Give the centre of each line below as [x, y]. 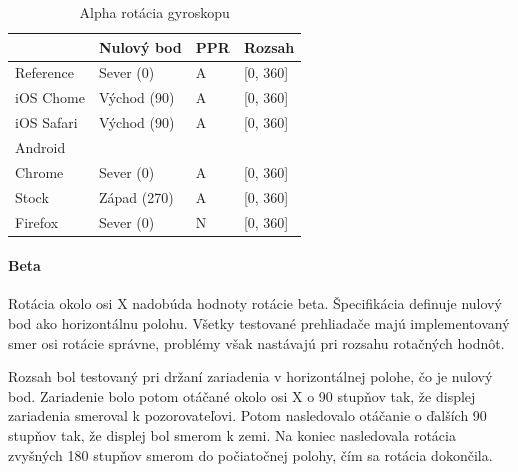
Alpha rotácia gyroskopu [154, 12]
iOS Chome [50, 97]
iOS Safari [46, 122]
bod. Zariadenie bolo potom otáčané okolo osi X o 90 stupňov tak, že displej [242, 395]
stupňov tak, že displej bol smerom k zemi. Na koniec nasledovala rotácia [232, 434]
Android [40, 146]
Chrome [39, 171]
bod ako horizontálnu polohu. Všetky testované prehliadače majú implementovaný [259, 322]
